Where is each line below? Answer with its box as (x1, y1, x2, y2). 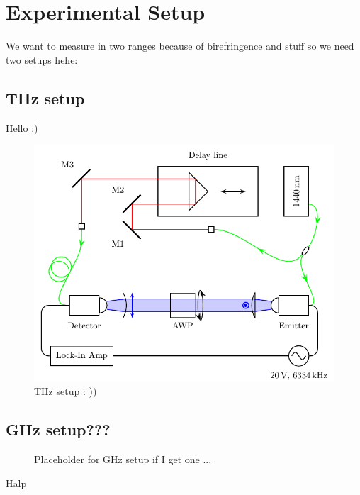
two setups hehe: (6, 52, 78, 67)
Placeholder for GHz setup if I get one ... (34, 452, 212, 467)
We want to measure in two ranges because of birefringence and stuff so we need (6, 38, 354, 53)
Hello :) (6, 120, 38, 135)
